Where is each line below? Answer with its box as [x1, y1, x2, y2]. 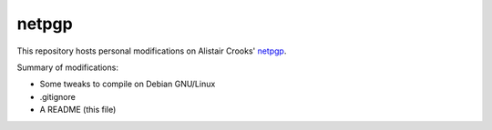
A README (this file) [39, 105, 117, 115]
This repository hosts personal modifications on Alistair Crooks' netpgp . [16, 45, 287, 56]
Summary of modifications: [16, 62, 118, 73]
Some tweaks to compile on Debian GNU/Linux [39, 78, 216, 90]
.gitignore [39, 91, 77, 102]
